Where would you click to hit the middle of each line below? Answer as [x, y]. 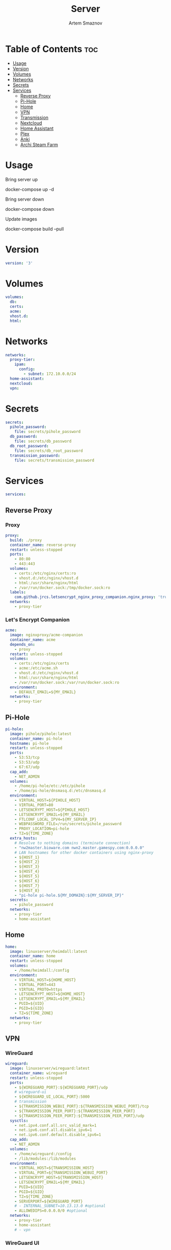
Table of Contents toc [52, 49]
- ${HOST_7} [27, 886]
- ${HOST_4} [27, 872]
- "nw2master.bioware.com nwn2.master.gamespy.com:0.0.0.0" [79, 848]
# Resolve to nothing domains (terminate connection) [73, 843]
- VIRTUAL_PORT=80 [34, 805]
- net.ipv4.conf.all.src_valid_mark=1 [55, 1125]
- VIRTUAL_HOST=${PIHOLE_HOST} [48, 800]
